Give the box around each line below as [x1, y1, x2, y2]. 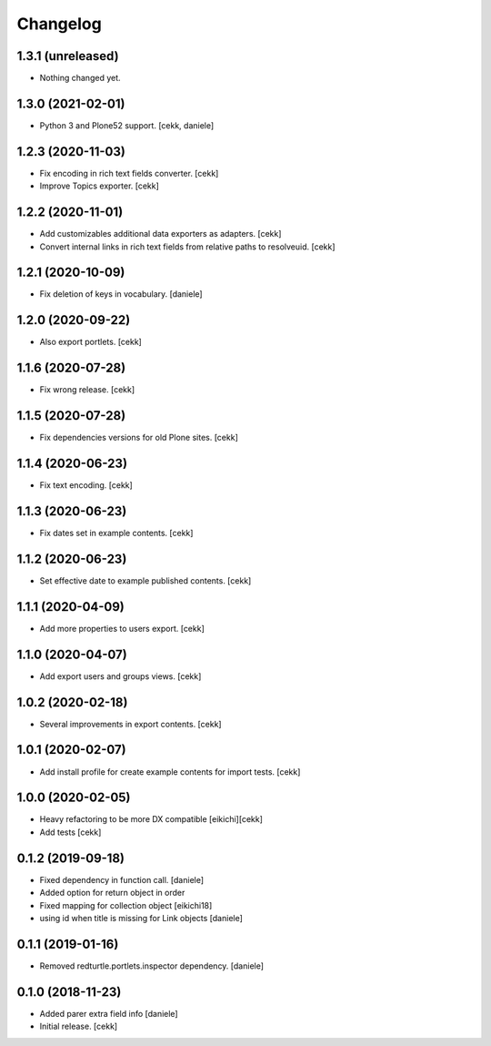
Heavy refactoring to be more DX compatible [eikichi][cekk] [39, 814, 264, 825]
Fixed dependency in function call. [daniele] [39, 874, 205, 885]
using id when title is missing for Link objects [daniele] [39, 912, 243, 923]
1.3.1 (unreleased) [16, 48, 119, 64]
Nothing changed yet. [39, 73, 122, 84]
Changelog [16, 14, 102, 34]
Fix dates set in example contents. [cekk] [39, 528, 194, 538]
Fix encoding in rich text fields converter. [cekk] [39, 168, 219, 178]
